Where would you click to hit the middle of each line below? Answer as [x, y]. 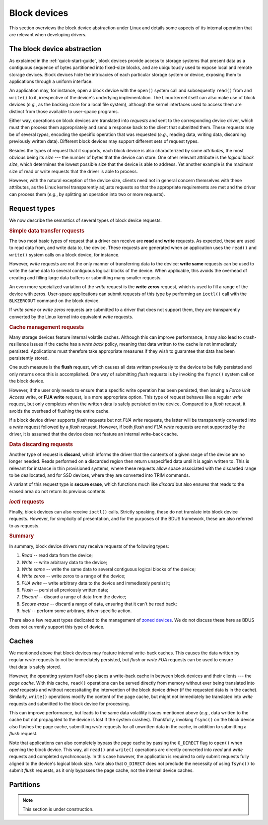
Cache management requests [47, 327]
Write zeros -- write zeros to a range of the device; [74, 576]
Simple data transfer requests [47, 231]
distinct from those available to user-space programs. [64, 111]
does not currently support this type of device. [57, 627]
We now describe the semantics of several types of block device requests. [86, 220]
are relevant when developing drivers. [48, 34]
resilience [19, 344]
